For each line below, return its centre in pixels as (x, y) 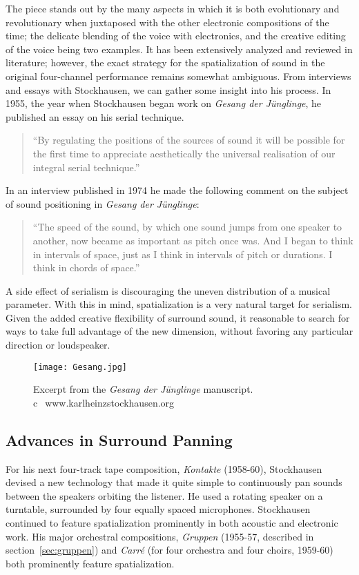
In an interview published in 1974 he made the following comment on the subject (177, 190)
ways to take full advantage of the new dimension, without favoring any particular (179, 331)
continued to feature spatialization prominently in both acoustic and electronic (172, 523)
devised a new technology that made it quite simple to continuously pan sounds (174, 482)
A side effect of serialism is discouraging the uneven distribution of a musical (168, 290)
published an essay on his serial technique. (95, 116)
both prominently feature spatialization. (90, 563)
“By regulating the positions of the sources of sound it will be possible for (189, 140)
